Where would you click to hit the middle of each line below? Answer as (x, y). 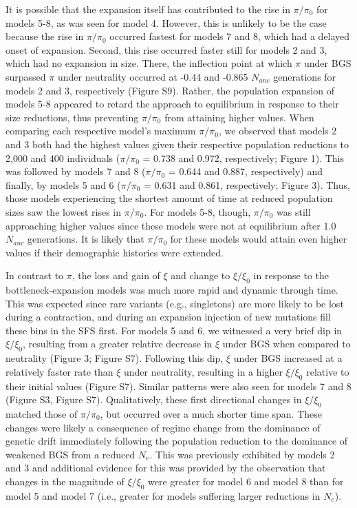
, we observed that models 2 (278, 131)
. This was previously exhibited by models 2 (242, 454)
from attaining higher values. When (239, 117)
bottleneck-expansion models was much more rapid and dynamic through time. (172, 290)
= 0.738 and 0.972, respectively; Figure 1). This (243, 158)
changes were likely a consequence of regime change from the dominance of (163, 427)
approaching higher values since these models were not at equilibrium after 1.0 (171, 225)
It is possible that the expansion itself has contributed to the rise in (148, 9)
